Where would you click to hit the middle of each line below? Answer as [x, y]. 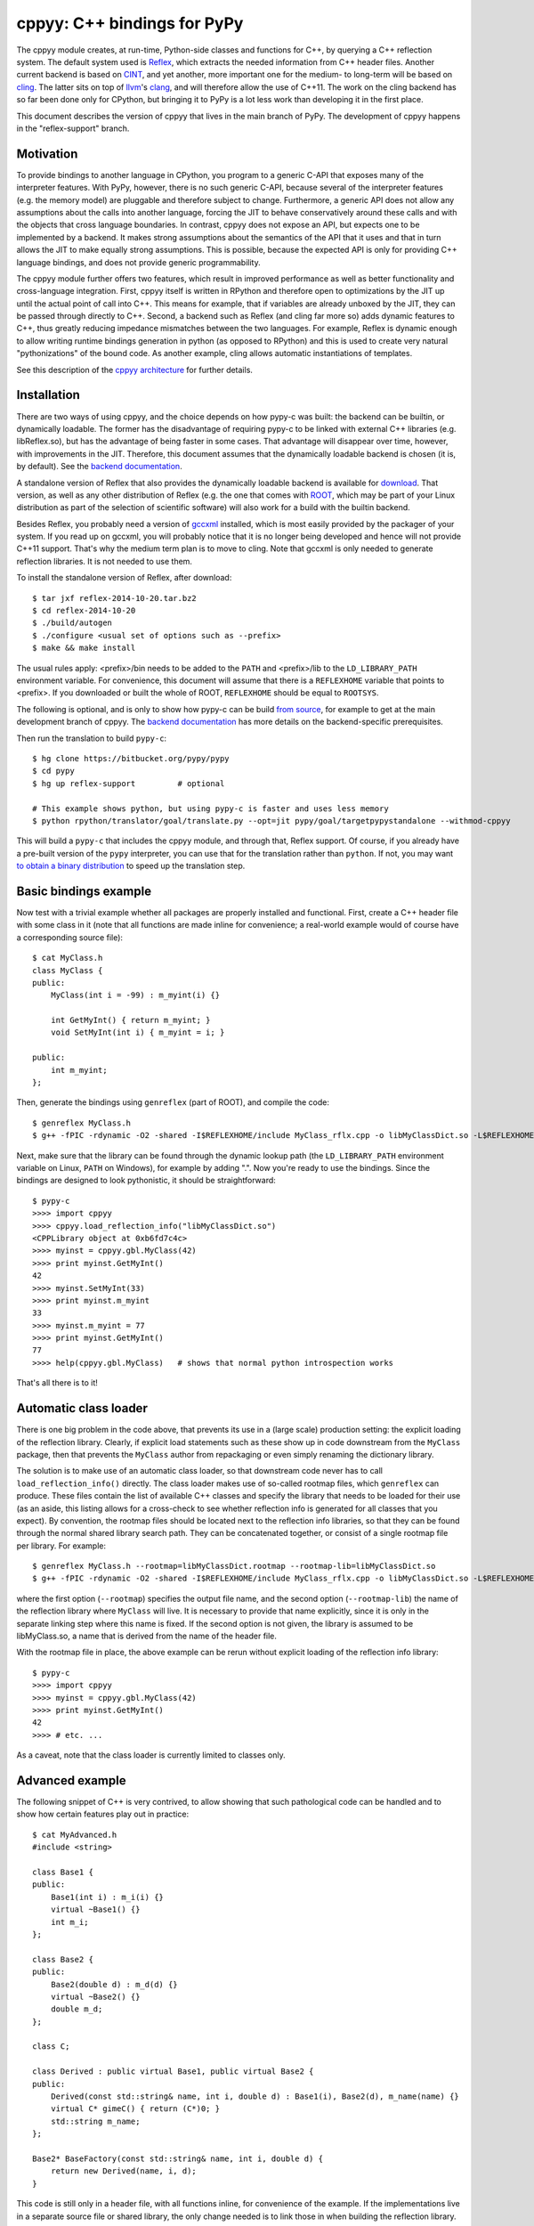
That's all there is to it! [57, 1383]
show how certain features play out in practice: [103, 1814]
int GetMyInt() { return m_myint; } [130, 1020]
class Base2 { [63, 1959]
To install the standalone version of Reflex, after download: [124, 578]
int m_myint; [79, 1070]
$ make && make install [84, 648]
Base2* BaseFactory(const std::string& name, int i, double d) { [178, 2158]
